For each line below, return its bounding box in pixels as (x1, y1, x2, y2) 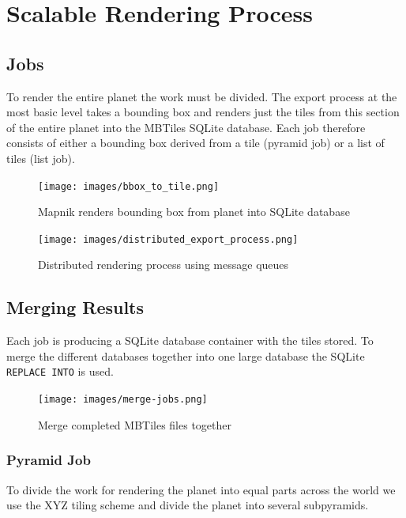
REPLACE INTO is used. (6, 363, 114, 380)
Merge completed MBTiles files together (38, 416, 231, 433)
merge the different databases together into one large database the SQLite (6, 347, 365, 364)
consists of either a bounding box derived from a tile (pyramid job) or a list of (6, 134, 385, 151)
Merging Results (6, 295, 145, 319)
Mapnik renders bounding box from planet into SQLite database (38, 203, 350, 220)
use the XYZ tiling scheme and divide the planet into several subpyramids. (6, 497, 369, 513)
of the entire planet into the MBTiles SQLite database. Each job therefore (6, 119, 366, 135)
